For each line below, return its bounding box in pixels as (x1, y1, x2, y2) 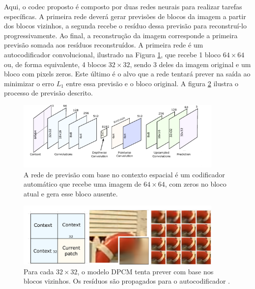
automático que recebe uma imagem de (24, 179, 142, 189)
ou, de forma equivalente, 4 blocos (4, 59, 107, 69)
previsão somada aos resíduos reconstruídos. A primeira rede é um (4, 40, 203, 50)
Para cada (24, 266, 54, 276)
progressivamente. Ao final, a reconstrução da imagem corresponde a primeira (4, 30, 238, 40)
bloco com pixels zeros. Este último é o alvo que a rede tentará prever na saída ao (4, 69, 251, 79)
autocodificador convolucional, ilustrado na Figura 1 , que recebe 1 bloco (4, 49, 221, 59)
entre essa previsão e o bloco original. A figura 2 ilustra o (66, 78, 239, 88)
